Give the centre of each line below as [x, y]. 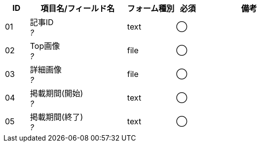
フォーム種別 [151, 8]
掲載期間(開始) [56, 93]
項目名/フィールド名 [78, 8]
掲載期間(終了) [56, 117]
